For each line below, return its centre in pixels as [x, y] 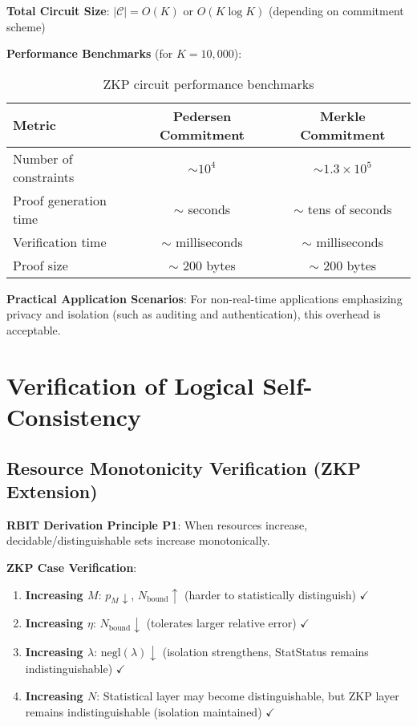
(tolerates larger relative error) [221, 623]
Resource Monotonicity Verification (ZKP [184, 467]
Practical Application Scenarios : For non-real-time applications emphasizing [204, 298]
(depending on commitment [336, 10]
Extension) [52, 491]
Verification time [60, 241]
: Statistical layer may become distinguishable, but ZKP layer [248, 696]
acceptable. [34, 329]
